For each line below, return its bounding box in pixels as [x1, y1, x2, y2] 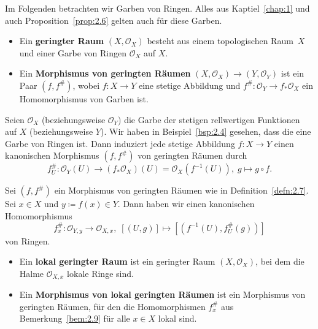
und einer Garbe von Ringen [19, 46, 127, 59]
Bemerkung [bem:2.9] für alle [19, 312, 130, 325]
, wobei [72, 78, 100, 91]
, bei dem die [255, 255, 304, 268]
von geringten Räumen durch [138, 149, 247, 162]
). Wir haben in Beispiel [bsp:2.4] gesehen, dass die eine [101, 125, 311, 138]
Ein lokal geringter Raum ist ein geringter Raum [19, 255, 215, 268]
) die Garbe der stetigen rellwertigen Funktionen [118, 113, 300, 126]
